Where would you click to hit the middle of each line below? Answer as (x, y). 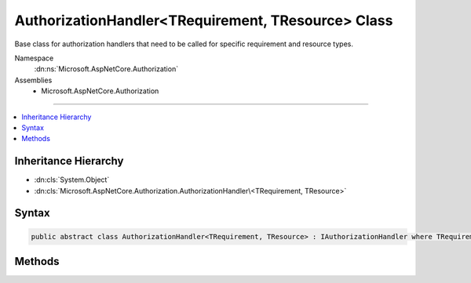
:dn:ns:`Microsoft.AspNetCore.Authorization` (106, 69)
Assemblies (33, 80)
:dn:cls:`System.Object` (72, 180)
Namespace (34, 58)
